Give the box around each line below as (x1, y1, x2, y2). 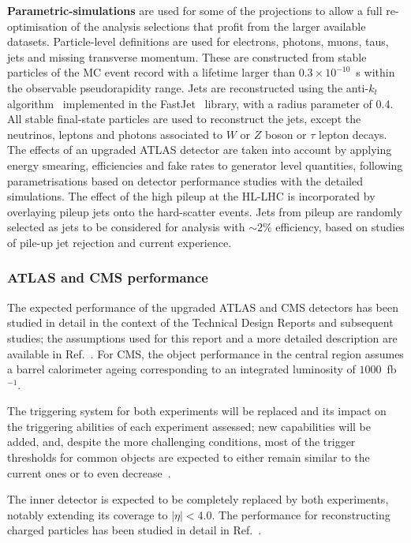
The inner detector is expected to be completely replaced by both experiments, (7, 491, 389, 507)
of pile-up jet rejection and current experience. (7, 234, 232, 250)
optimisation (7, 17, 68, 34)
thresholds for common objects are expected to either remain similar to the (7, 449, 370, 466)
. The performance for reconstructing (211, 506, 390, 522)
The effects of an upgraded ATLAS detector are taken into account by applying (7, 141, 392, 158)
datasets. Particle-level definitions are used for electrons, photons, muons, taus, (7, 33, 389, 50)
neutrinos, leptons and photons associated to (7, 125, 223, 142)
